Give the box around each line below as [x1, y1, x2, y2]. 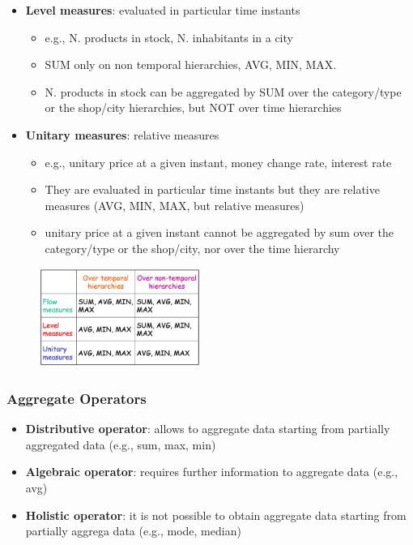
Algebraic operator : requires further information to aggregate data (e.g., [25, 463, 398, 480]
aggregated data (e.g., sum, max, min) [25, 436, 216, 453]
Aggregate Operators [6, 388, 147, 408]
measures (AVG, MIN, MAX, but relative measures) [45, 196, 304, 213]
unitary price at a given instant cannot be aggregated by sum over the [45, 224, 394, 241]
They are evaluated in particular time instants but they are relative [45, 181, 380, 198]
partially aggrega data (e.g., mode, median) [25, 522, 241, 539]
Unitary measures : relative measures [25, 126, 219, 143]
